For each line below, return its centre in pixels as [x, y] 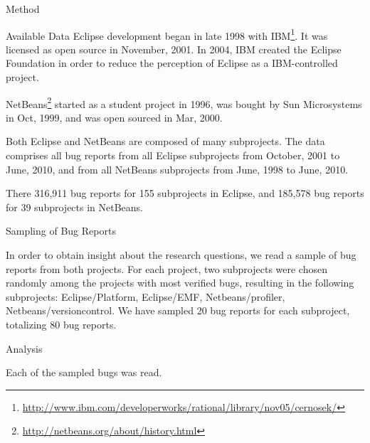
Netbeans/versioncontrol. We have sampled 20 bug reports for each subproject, [178, 310]
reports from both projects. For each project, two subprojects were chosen [166, 268]
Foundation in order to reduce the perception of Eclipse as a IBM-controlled [172, 63]
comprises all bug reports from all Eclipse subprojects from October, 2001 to [173, 155]
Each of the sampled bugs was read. [84, 372]
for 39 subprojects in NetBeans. [75, 207]
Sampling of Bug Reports [61, 231]
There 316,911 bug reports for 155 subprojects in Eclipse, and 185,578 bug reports [185, 193]
